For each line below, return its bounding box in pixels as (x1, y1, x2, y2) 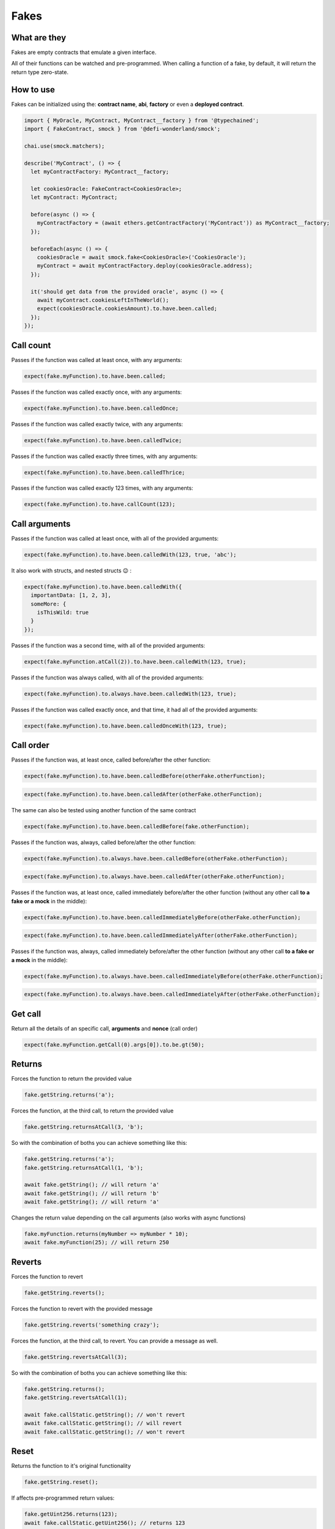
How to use (11, 84, 55, 95)
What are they (11, 32, 67, 43)
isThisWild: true (37, 609, 89, 616)
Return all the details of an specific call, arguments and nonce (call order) (11, 1024, 198, 1032)
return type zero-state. (11, 68, 69, 76)
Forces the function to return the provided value (11, 1075, 132, 1083)
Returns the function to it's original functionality (11, 1462, 131, 1470)
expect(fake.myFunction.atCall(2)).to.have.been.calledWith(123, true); (24, 658, 247, 665)
